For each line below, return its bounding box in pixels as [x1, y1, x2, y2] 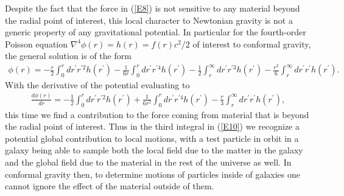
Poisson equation [5, 37, 68, 50]
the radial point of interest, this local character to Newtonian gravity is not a [5, 13, 293, 26]
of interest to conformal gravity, [192, 37, 311, 50]
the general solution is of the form [5, 49, 132, 62]
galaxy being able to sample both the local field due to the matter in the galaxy [5, 144, 303, 156]
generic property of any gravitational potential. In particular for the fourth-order [5, 26, 306, 38]
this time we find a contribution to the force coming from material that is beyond [5, 108, 309, 121]
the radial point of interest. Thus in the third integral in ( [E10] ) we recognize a [5, 120, 300, 133]
